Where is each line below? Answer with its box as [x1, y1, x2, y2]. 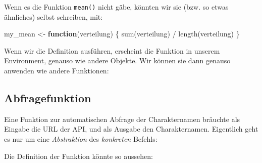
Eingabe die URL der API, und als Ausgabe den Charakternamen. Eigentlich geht [4, 124, 258, 134]
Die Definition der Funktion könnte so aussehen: [4, 150, 153, 161]
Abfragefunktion [4, 90, 91, 106]
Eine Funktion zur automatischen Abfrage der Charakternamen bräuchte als [4, 113, 240, 124]
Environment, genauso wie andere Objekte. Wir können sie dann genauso [4, 55, 231, 66]
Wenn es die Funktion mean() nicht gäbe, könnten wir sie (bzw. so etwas [4, 2, 229, 12]
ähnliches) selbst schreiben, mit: [4, 11, 103, 22]
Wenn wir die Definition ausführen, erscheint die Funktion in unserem [4, 45, 220, 56]
